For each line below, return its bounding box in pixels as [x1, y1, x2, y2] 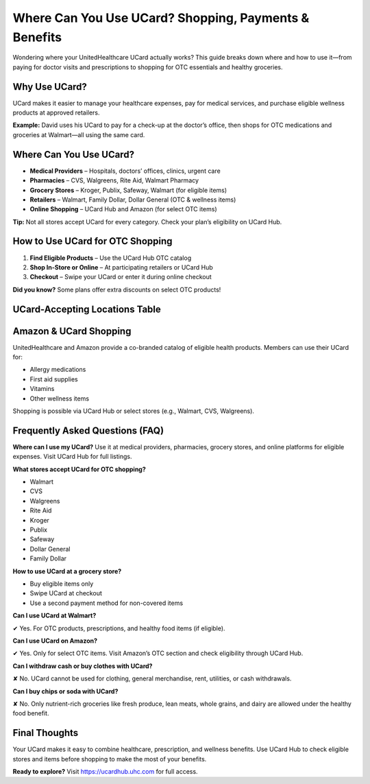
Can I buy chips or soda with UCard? [12, 687, 119, 696]
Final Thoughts [12, 727, 79, 739]
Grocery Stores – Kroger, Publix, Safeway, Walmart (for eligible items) [29, 186, 227, 194]
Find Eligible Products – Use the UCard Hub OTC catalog [29, 254, 192, 262]
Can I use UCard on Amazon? [12, 637, 98, 645]
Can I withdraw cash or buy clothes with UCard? [12, 662, 153, 670]
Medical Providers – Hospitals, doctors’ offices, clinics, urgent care [29, 167, 221, 175]
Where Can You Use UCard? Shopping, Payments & [12, 10, 310, 25]
